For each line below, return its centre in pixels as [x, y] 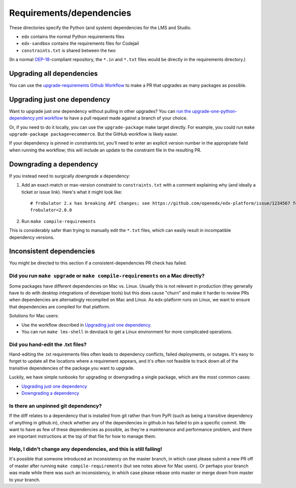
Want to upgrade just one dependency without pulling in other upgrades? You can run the [100, 111]
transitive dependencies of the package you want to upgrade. [72, 368]
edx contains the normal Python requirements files [73, 37]
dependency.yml [26, 118]
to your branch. [25, 480]
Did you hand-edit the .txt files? [48, 344]
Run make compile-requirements [59, 221]
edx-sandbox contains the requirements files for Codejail [80, 43]
